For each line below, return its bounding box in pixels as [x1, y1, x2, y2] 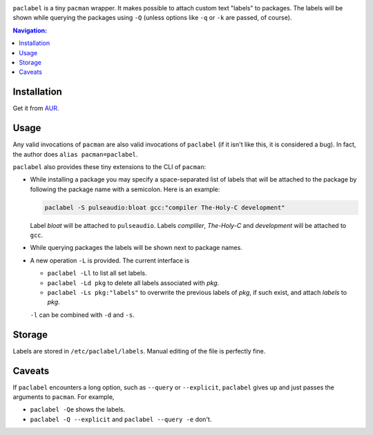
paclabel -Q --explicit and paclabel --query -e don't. [30, 415, 212, 423]
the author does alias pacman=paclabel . [12, 150, 138, 158]
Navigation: [12, 26, 48, 35]
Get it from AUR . [12, 104, 59, 113]
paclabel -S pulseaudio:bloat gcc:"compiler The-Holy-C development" [44, 204, 285, 211]
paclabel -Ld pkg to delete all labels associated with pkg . [47, 278, 220, 287]
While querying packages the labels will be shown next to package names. [30, 244, 243, 252]
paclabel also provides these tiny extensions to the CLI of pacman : [12, 162, 207, 171]
